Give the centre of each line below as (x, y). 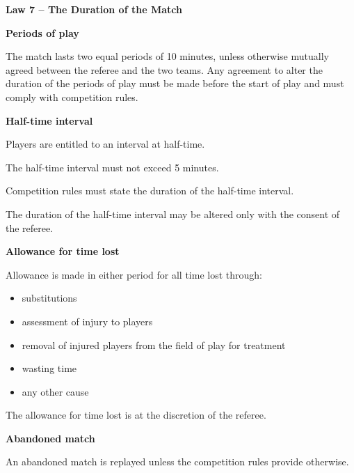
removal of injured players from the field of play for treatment (154, 344)
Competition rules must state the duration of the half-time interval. (150, 191)
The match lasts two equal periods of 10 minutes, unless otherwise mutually (167, 56)
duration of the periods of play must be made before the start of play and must (175, 83)
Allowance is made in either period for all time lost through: (134, 274)
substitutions (49, 298)
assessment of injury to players (87, 321)
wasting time (49, 368)
